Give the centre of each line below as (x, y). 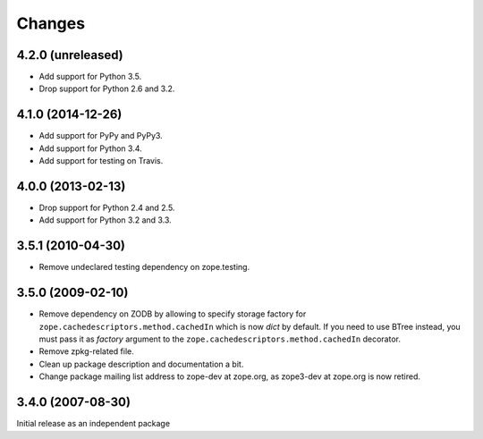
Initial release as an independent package (93, 424)
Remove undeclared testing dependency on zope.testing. (144, 267)
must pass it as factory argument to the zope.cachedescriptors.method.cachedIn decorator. (220, 339)
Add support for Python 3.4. (90, 148)
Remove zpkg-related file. (86, 351)
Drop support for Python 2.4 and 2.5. (107, 208)
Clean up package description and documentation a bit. (141, 364)
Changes (51, 23)
